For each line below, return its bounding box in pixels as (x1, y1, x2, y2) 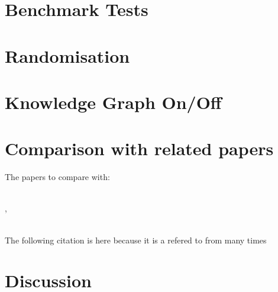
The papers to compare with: (5, 171, 110, 183)
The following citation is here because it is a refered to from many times (5, 233, 267, 246)
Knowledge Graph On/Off (5, 89, 222, 114)
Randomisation (5, 43, 130, 68)
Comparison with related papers (5, 136, 274, 161)
